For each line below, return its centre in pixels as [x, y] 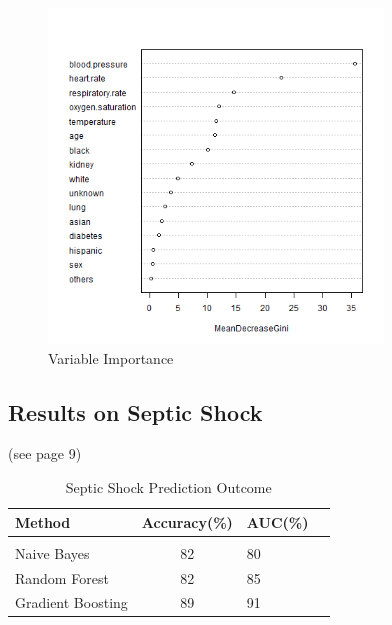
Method [43, 521]
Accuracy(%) [187, 521]
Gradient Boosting [71, 602]
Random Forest [62, 577]
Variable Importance [111, 357]
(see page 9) [45, 453]
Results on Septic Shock [135, 411]
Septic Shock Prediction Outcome [168, 486]
